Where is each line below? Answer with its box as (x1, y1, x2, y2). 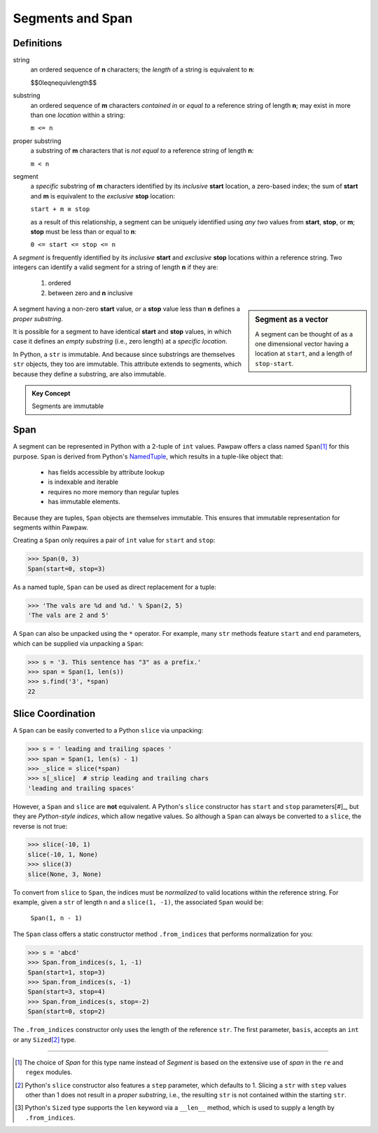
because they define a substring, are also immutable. (13, 369, 167, 378)
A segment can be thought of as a (255, 330, 353, 338)
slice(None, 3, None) (27, 870, 102, 878)
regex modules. (25, 1068, 73, 1076)
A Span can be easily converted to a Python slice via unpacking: (13, 726, 204, 735)
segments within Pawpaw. (13, 523, 89, 532)
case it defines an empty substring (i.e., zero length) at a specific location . (13, 337, 227, 346)
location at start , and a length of (255, 349, 353, 358)
